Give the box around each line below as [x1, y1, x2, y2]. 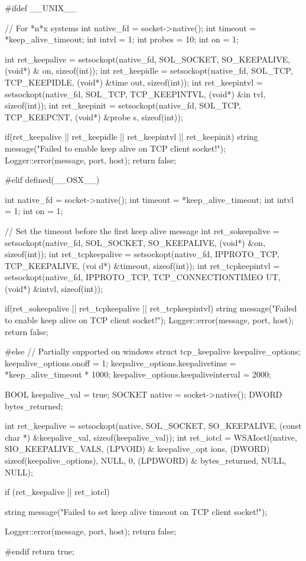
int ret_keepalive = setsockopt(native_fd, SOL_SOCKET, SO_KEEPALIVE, [5, 53, 291, 65]
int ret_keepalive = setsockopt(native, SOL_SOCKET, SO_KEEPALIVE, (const [5, 419, 302, 432]
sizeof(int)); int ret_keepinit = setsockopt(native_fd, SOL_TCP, [5, 99, 241, 111]
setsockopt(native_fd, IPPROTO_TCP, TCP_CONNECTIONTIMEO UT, [5, 271, 281, 283]
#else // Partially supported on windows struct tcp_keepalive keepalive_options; [5, 345, 301, 357]
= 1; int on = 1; [5, 205, 63, 217]
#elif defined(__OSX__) [5, 173, 100, 186]
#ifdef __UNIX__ [5, 2, 77, 14]
